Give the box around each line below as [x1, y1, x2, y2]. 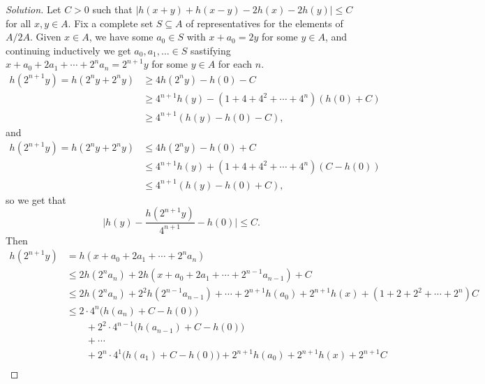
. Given [30, 29, 61, 44]
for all [6, 15, 31, 30]
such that [92, 2, 133, 16]
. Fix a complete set [68, 15, 154, 30]
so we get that [6, 192, 66, 207]
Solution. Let [6, 2, 61, 16]
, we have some [89, 29, 154, 44]
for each [218, 57, 253, 71]
